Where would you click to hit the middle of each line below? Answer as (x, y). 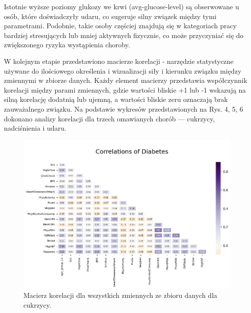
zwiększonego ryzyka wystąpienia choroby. (67, 45)
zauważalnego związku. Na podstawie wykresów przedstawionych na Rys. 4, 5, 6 (124, 108)
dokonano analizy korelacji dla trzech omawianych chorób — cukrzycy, (109, 118)
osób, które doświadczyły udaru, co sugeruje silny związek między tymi (110, 16)
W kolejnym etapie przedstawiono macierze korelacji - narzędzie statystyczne (119, 61)
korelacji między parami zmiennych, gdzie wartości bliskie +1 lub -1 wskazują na (125, 89)
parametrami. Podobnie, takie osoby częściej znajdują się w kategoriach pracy (120, 26)
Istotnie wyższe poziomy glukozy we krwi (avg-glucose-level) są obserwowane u (122, 6)
